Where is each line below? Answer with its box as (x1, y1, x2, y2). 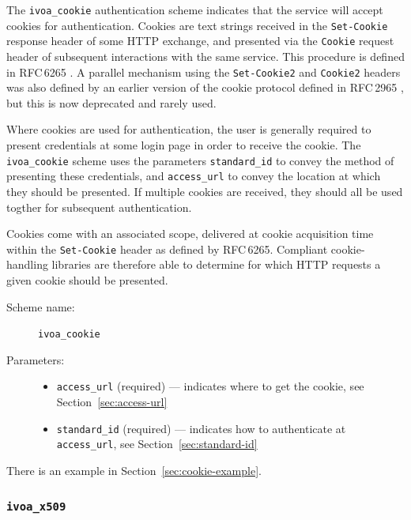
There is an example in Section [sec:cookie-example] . (6, 462, 262, 478)
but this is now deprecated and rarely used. (6, 94, 217, 111)
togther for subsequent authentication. (6, 198, 192, 215)
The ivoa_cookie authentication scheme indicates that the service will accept (6, 2, 383, 17)
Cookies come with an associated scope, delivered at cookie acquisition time (6, 225, 374, 242)
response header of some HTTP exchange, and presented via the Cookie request (6, 32, 394, 49)
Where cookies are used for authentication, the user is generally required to (6, 121, 371, 138)
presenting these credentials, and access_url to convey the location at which (6, 168, 381, 184)
